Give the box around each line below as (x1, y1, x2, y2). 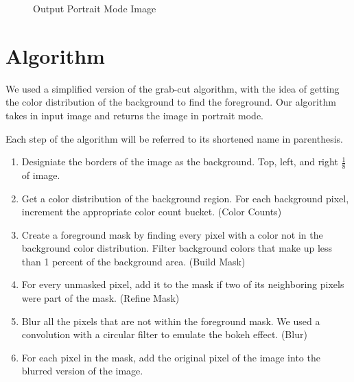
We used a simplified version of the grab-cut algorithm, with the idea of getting (5, 81, 340, 95)
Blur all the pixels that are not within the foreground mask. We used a (21, 313, 320, 328)
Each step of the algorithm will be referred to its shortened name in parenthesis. (5, 131, 343, 145)
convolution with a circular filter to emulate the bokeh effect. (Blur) (21, 327, 307, 342)
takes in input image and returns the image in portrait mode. (5, 108, 263, 122)
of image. (21, 167, 60, 182)
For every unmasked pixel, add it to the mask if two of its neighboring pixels (21, 277, 344, 291)
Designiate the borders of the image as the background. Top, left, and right (21, 154, 338, 169)
